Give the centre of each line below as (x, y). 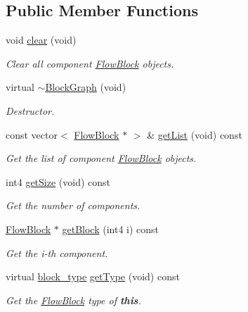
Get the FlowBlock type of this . (73, 300)
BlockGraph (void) (86, 87)
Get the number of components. (73, 205)
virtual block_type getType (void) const (93, 276)
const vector (32, 134)
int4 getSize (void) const (58, 181)
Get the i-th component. (57, 252)
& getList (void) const (195, 134)
